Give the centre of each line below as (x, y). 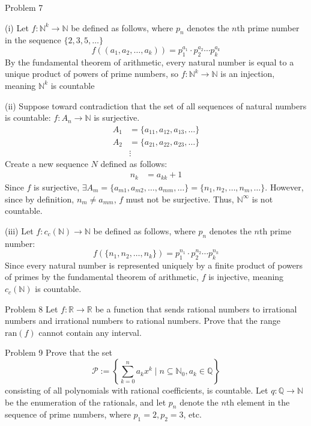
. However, (284, 187)
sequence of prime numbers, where (68, 414)
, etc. (192, 414)
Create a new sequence (47, 163)
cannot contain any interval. (90, 332)
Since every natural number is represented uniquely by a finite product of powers (154, 265)
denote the (199, 402)
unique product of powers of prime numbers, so (92, 74)
